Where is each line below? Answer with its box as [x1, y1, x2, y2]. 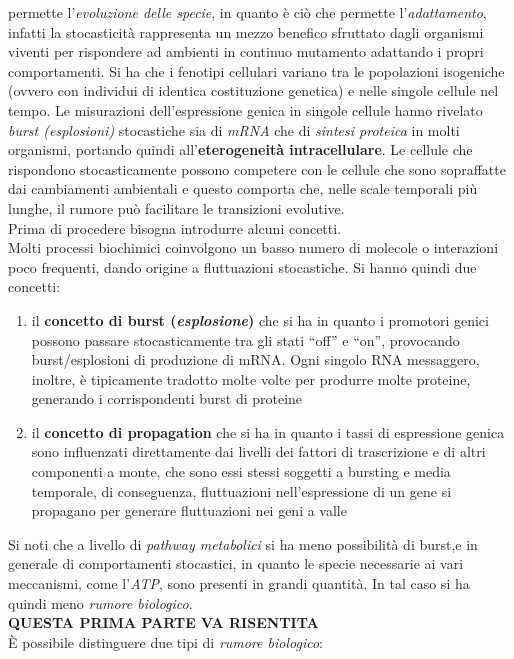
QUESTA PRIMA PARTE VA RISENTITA [8, 612, 319, 633]
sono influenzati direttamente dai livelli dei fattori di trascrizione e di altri [31, 441, 486, 462]
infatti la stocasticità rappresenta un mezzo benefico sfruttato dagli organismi [8, 21, 484, 42]
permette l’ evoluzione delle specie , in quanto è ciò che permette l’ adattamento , [8, 2, 487, 22]
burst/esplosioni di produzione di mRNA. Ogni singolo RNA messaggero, [31, 349, 480, 370]
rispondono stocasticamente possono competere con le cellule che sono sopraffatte [8, 158, 506, 179]
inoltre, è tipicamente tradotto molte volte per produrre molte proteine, [31, 368, 471, 389]
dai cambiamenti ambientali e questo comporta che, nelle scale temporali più [8, 178, 478, 199]
